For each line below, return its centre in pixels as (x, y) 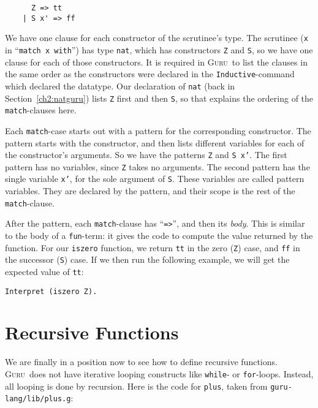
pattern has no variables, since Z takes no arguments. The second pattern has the (157, 166)
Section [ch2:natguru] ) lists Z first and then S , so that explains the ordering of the (159, 98)
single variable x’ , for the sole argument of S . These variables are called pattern (155, 179)
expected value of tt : (44, 271)
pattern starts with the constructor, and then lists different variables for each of (155, 142)
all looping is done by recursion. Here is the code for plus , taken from (136, 386)
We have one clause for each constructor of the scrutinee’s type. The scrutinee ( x (157, 38)
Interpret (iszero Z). (51, 291)
